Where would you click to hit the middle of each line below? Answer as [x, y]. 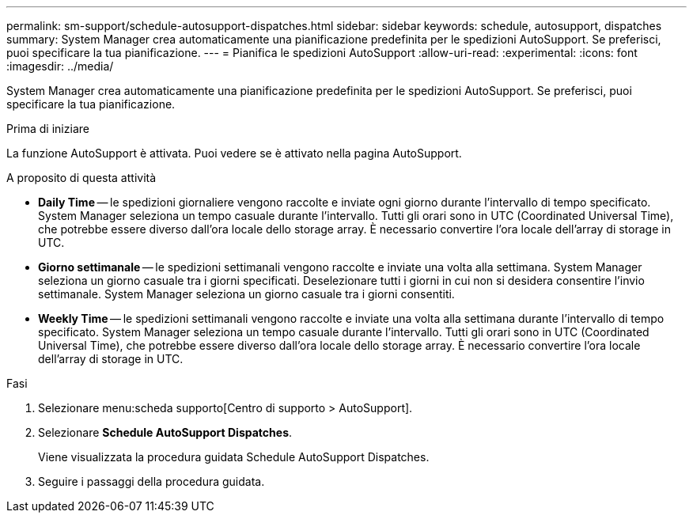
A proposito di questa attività [81, 178]
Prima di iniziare [48, 129]
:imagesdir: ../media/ [60, 66]
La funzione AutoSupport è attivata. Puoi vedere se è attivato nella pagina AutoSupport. [234, 153]
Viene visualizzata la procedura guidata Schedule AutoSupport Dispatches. [234, 457]
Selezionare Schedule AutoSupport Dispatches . [165, 432]
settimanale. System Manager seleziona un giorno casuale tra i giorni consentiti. [246, 294]
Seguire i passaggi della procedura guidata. [151, 481]
